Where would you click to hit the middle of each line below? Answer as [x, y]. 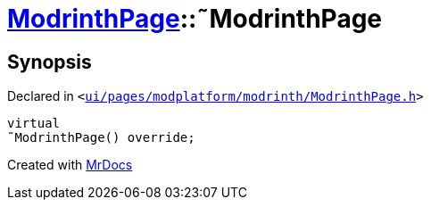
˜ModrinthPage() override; [101, 138]
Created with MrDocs [70, 165]
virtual [34, 124]
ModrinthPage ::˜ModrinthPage [195, 19]
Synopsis [50, 62]
